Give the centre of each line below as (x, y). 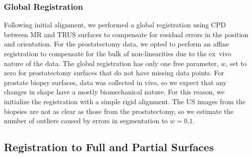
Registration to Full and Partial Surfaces (109, 147)
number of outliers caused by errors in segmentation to (86, 121)
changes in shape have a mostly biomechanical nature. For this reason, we (114, 92)
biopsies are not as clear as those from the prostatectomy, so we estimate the (119, 111)
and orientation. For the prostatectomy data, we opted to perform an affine (116, 44)
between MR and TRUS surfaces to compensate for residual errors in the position (126, 34)
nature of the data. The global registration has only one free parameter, (111, 63)
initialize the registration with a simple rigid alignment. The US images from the (125, 101)
